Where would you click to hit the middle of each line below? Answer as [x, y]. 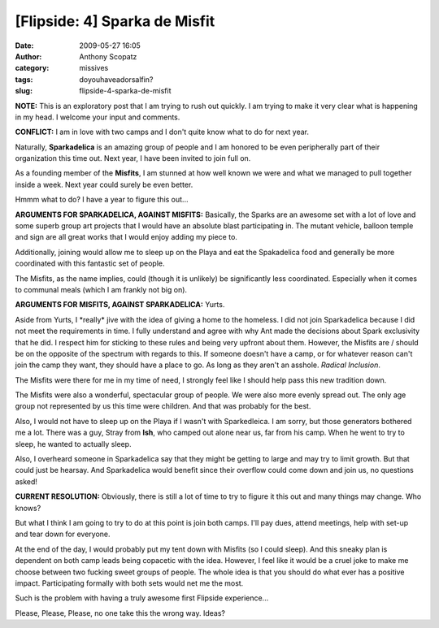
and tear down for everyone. [63, 534]
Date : [24, 45]
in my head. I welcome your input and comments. [98, 117]
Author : [28, 56]
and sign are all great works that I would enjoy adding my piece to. [126, 237]
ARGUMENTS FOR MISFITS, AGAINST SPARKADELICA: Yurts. [120, 305]
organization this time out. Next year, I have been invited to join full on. [133, 158]
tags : [24, 79]
